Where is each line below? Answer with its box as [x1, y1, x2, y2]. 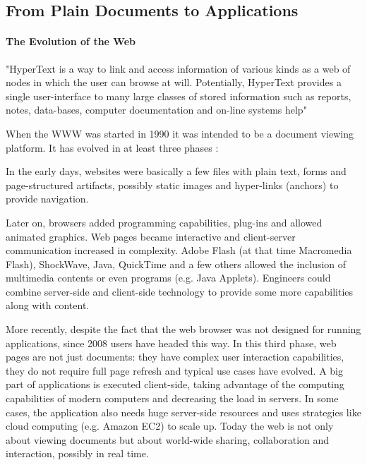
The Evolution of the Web [6, 34, 136, 49]
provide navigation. [6, 191, 89, 206]
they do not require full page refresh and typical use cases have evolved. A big [6, 363, 344, 378]
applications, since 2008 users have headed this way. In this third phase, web [6, 335, 337, 350]
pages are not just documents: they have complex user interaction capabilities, [6, 349, 344, 364]
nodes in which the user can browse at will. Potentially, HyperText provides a [6, 75, 342, 90]
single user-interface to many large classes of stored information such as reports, [6, 88, 351, 103]
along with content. [6, 298, 90, 313]
